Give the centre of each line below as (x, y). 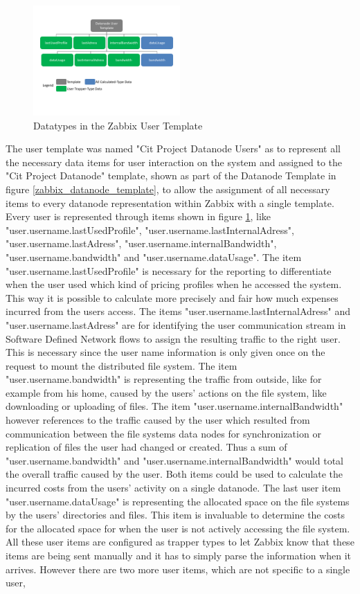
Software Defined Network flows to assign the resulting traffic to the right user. (173, 338)
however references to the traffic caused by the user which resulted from (158, 420)
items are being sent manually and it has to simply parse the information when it (179, 555)
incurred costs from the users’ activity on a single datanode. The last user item (173, 488)
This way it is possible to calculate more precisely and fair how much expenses (172, 297)
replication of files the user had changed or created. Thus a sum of (146, 447)
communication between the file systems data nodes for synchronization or (163, 433)
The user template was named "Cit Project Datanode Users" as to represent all (173, 148)
